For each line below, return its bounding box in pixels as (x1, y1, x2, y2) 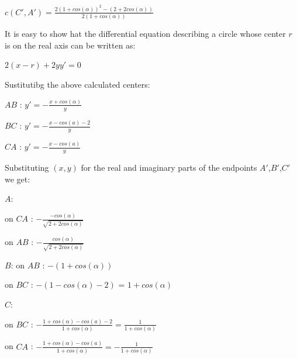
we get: (5, 172, 30, 185)
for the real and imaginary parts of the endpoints (81, 161, 257, 173)
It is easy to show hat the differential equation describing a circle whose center (5, 27, 286, 40)
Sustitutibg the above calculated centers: (5, 78, 150, 90)
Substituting (5, 161, 49, 173)
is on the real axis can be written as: (5, 39, 136, 51)
